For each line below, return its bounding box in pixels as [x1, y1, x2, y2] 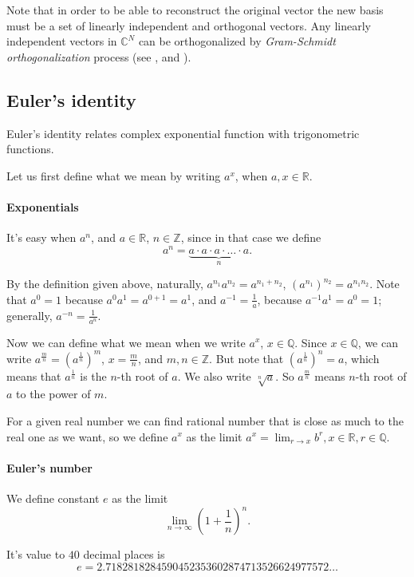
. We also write [177, 367, 251, 384]
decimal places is [83, 546, 165, 563]
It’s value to [6, 546, 65, 563]
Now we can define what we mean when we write [6, 334, 246, 350]
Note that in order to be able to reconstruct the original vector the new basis [6, 2, 384, 18]
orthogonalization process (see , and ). [6, 48, 191, 65]
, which [344, 350, 380, 366]
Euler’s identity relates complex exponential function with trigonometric [6, 124, 360, 141]
